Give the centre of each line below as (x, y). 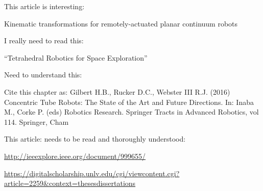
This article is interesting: (44, 6)
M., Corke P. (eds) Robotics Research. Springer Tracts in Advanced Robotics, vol (131, 112)
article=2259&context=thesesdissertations (70, 183)
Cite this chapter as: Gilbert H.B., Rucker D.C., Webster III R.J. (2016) (117, 91)
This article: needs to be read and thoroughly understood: (95, 139)
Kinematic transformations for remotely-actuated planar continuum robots (121, 23)
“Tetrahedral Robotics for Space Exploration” (76, 57)
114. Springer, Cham (37, 121)
